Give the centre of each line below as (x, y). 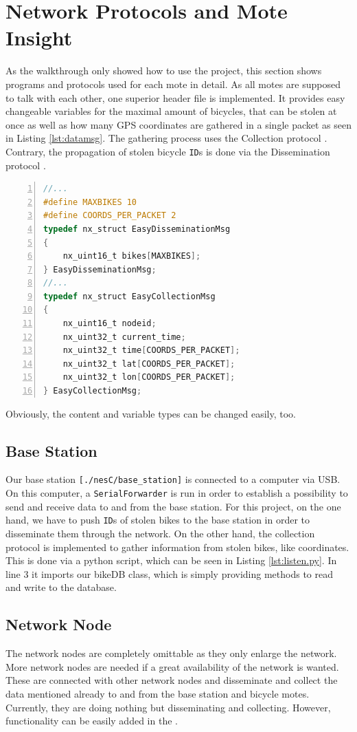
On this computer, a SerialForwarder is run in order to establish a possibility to (177, 493)
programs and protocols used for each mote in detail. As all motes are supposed (173, 84)
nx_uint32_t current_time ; (124, 337)
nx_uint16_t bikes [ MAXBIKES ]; (132, 256)
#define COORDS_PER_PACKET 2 (110, 216)
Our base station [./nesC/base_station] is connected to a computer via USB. (173, 479)
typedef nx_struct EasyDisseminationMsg (137, 229)
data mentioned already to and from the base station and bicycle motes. (158, 693)
